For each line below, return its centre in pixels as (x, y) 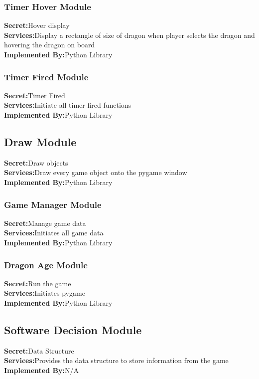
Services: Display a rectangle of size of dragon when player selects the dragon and (129, 35)
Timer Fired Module (46, 77)
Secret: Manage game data (45, 223)
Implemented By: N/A (41, 370)
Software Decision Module (73, 329)
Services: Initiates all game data (54, 233)
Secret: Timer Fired (35, 95)
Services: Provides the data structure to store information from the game (116, 360)
